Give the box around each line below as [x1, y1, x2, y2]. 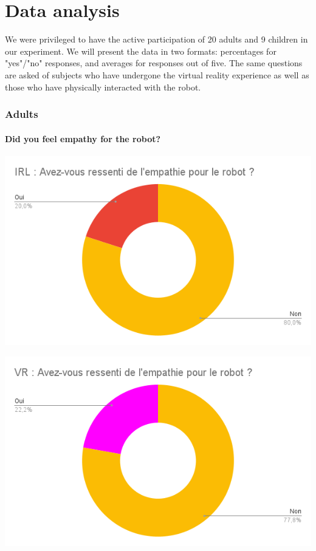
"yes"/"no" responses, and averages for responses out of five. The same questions [5, 56, 303, 69]
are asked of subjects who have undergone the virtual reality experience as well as [5, 68, 309, 81]
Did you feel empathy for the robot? [5, 132, 161, 145]
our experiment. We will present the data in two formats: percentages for [5, 44, 276, 57]
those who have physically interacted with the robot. [5, 80, 201, 93]
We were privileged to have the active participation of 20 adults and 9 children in [5, 33, 308, 46]
